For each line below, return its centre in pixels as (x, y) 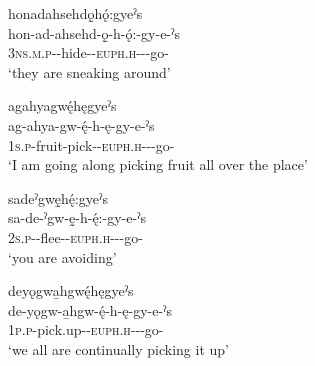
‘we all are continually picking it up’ (118, 348)
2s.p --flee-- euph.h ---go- (75, 236)
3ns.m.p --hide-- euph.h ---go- (88, 52)
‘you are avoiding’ (62, 256)
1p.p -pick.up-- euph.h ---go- (86, 329)
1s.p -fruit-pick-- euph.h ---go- (91, 144)
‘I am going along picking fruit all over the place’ (158, 164)
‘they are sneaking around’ (89, 71)
